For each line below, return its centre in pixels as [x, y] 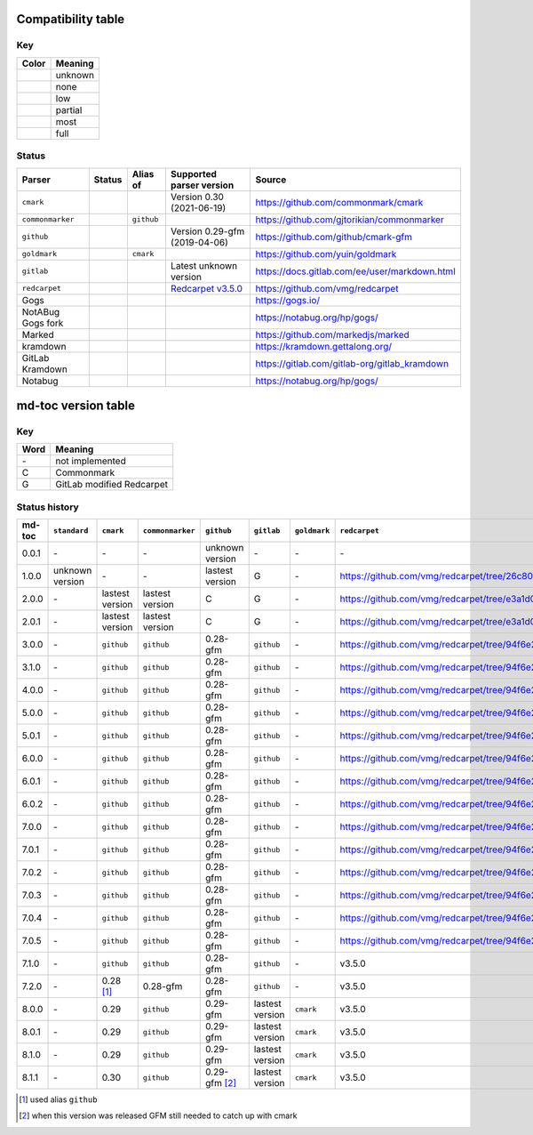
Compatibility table [71, 19]
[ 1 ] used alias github [58, 1099]
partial [69, 109]
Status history [48, 507]
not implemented [91, 461]
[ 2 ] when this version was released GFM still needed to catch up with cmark [158, 1115]
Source [271, 180]
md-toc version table [76, 405]
